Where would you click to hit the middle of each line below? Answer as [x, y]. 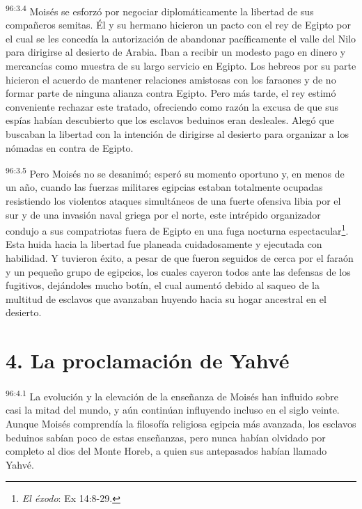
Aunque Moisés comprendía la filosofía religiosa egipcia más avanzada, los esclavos [181, 423]
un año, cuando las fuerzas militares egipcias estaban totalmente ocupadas [164, 187]
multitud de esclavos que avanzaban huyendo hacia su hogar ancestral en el [166, 298]
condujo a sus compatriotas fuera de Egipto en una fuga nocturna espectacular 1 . [177, 229]
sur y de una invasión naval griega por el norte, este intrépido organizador [163, 214]
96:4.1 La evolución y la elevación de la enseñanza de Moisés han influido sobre [172, 395]
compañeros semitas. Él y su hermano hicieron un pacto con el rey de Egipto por [178, 25]
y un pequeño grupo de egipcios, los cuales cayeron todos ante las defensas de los [178, 271]
